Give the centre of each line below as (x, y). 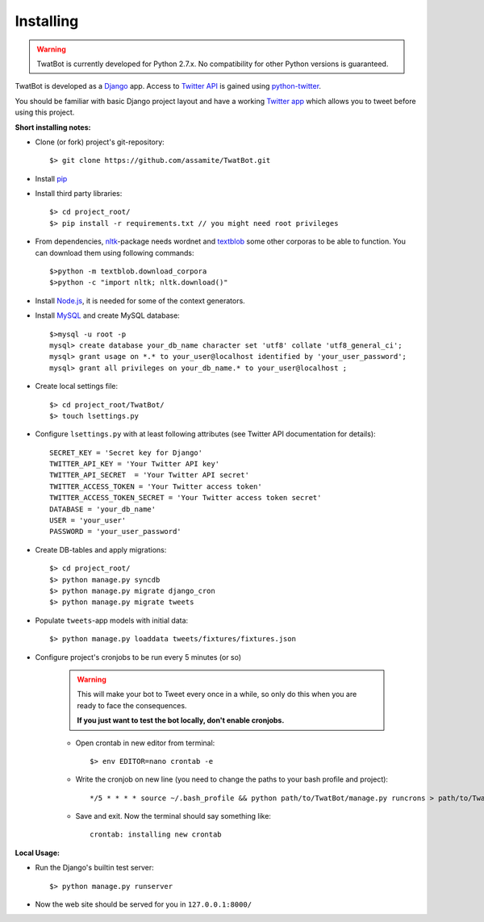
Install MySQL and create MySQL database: (108, 315)
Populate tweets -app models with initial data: (112, 620)
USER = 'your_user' (88, 521)
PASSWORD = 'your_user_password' (115, 532)
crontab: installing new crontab (156, 834)
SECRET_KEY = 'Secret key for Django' (126, 453)
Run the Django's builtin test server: (95, 868)
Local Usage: (38, 853)
